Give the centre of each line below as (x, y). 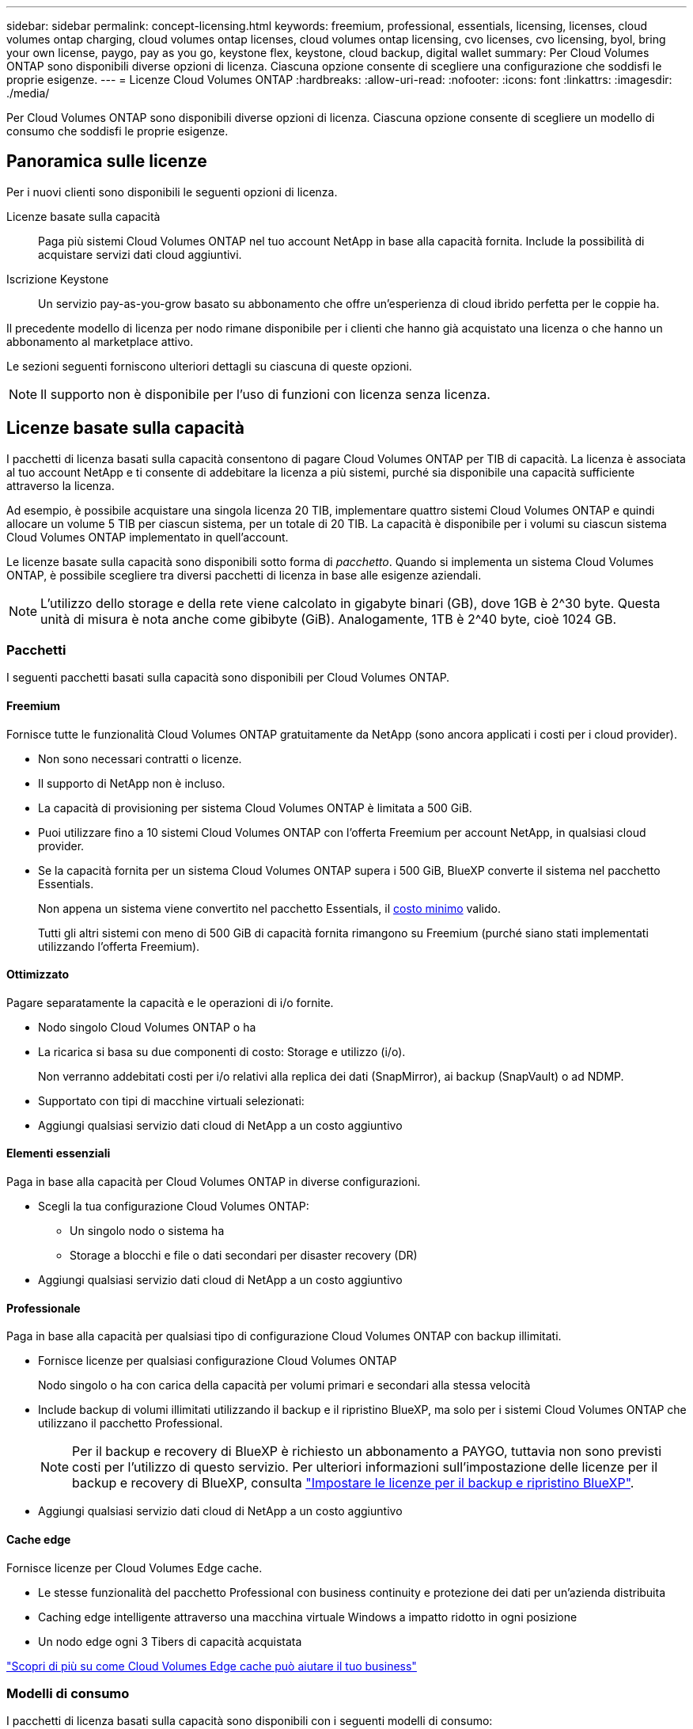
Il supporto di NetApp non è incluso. (132, 783)
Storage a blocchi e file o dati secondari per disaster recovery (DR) (244, 1256)
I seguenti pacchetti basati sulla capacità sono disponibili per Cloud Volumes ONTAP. (228, 678)
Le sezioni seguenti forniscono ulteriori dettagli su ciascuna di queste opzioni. (209, 366)
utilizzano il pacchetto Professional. (131, 1423)
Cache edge (39, 1539)
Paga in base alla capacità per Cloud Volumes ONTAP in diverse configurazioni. (214, 1182)
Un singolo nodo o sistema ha (147, 1231)
